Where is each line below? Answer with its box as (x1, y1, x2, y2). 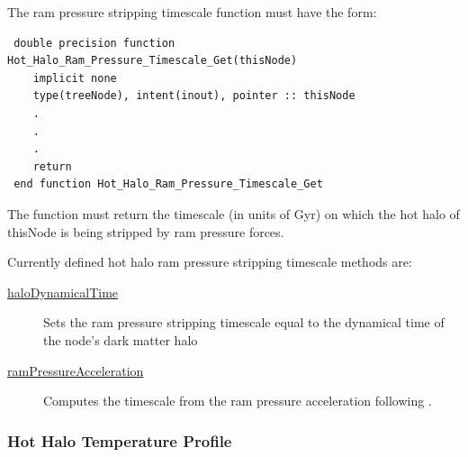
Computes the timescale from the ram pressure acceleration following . (43, 391, 432, 410)
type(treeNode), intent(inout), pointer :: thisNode (32, 89, 355, 103)
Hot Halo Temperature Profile (7, 429, 232, 452)
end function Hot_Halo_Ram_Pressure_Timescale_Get (13, 178, 323, 191)
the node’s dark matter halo (43, 330, 198, 349)
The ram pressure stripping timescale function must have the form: (7, 3, 377, 21)
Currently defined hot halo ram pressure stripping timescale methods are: (7, 252, 412, 271)
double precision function (13, 36, 175, 50)
